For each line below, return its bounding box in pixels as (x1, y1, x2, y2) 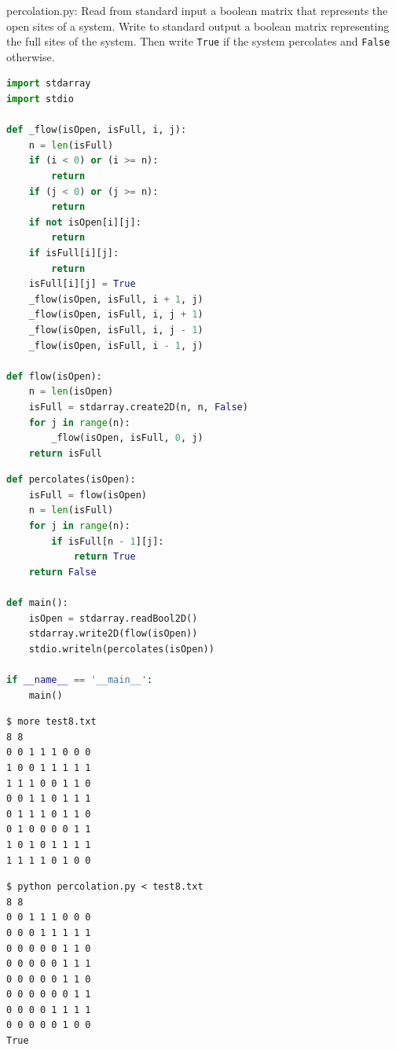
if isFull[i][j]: (28, 247, 119, 259)
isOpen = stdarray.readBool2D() (28, 612, 198, 624)
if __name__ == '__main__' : (6, 674, 153, 685)
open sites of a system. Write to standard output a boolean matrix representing (6, 17, 390, 34)
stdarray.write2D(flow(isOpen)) (28, 628, 198, 640)
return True (73, 551, 136, 563)
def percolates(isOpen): (6, 474, 136, 486)
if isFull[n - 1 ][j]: (51, 535, 164, 547)
